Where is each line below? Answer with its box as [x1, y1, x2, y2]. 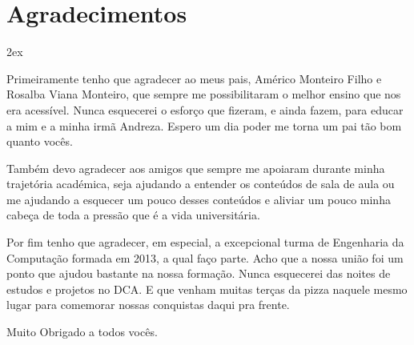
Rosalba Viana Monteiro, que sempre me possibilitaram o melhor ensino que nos [6, 86, 401, 102]
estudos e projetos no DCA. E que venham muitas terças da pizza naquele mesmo [6, 280, 408, 297]
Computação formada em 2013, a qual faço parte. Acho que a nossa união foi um [6, 249, 404, 266]
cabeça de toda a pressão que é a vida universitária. [6, 207, 260, 223]
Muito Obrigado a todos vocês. [6, 323, 158, 340]
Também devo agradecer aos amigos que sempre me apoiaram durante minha [6, 159, 385, 176]
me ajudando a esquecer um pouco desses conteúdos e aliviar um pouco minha [6, 191, 391, 207]
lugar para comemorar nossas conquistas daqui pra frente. [6, 296, 290, 313]
